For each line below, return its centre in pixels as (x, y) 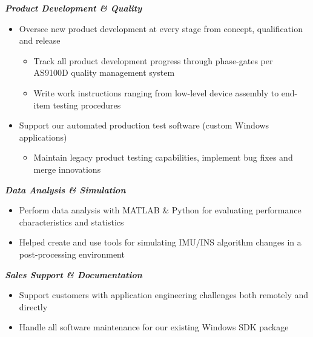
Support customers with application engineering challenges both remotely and (163, 295)
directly (33, 306)
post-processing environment (72, 254)
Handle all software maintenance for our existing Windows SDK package (154, 327)
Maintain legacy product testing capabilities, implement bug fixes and (163, 157)
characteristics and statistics (71, 222)
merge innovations (67, 169)
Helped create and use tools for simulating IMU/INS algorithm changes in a (160, 242)
